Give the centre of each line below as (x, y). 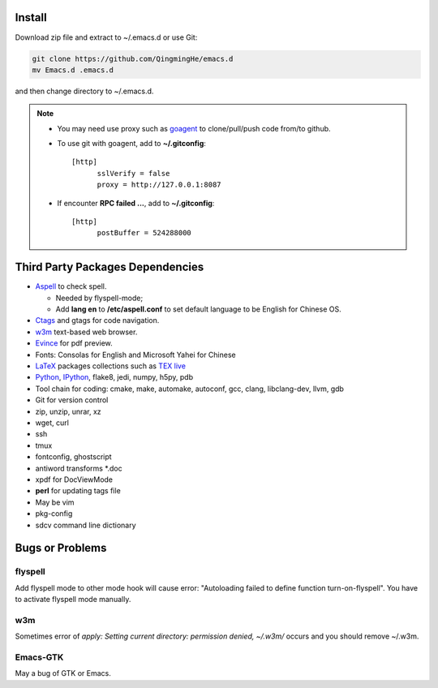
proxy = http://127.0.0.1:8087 (159, 185)
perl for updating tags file (78, 491)
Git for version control (72, 400)
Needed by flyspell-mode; (99, 298)
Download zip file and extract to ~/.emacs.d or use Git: (106, 37)
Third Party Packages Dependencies (109, 267)
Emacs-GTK (39, 657)
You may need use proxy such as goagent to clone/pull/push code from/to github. (194, 128)
